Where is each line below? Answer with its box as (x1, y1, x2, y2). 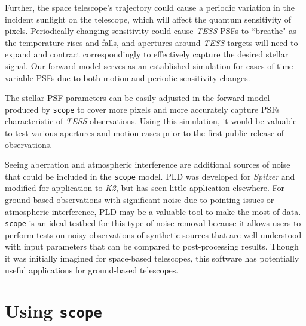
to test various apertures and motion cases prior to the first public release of (5, 127, 284, 139)
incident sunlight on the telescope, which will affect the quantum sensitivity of (5, 13, 292, 25)
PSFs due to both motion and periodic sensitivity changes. (36, 71, 250, 84)
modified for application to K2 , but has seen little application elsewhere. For (5, 182, 285, 194)
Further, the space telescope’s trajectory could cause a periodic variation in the (5, 1, 295, 13)
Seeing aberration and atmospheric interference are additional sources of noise (5, 158, 290, 171)
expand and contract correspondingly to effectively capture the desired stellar (5, 48, 289, 60)
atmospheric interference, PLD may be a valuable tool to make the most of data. (5, 205, 301, 217)
